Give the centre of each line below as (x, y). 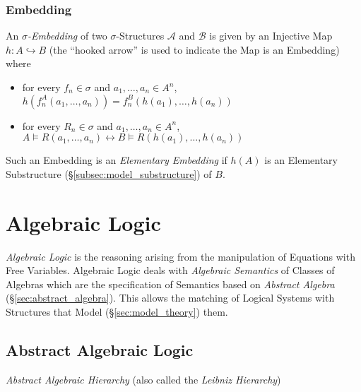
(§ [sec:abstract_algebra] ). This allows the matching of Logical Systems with (170, 298)
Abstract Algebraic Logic (100, 349)
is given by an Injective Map (271, 36)
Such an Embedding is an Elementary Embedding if (117, 160)
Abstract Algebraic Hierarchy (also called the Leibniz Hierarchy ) (143, 379)
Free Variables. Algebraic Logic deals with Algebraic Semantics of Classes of (170, 270)
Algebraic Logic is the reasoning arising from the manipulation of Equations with (180, 256)
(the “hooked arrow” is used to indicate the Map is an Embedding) (194, 49)
